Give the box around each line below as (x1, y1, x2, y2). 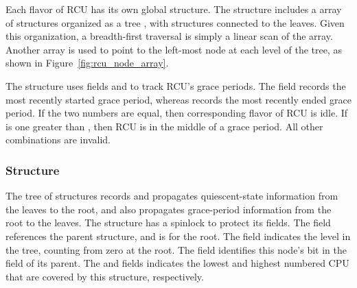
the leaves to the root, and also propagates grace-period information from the (5, 202, 332, 216)
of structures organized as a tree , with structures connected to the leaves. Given (5, 15, 345, 29)
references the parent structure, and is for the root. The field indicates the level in (5, 228, 351, 243)
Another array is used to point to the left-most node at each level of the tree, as (5, 42, 343, 56)
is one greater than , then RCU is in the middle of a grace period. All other (5, 119, 323, 133)
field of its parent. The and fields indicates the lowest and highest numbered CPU (5, 256, 349, 270)
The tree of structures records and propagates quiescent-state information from (5, 189, 338, 203)
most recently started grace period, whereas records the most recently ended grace (5, 92, 352, 106)
